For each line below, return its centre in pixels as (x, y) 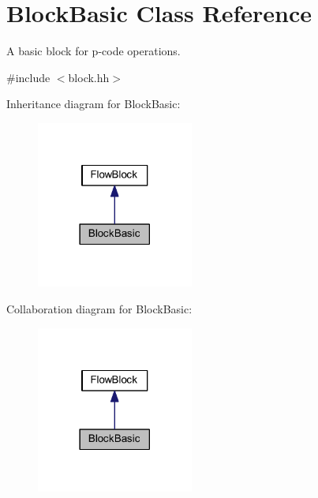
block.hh (89, 77)
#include (28, 77)
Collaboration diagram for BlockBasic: (99, 308)
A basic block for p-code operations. (94, 51)
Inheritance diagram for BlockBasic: (94, 104)
